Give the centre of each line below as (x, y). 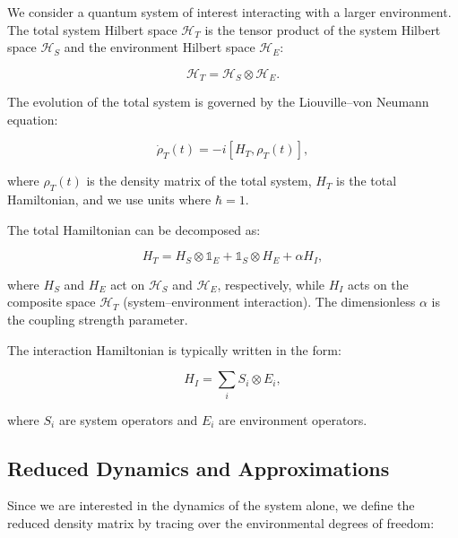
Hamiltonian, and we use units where (109, 200)
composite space (52, 302)
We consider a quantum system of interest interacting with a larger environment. (229, 12)
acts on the (378, 284)
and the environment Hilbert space (160, 47)
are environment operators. (293, 419)
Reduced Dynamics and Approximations (199, 468)
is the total (367, 181)
